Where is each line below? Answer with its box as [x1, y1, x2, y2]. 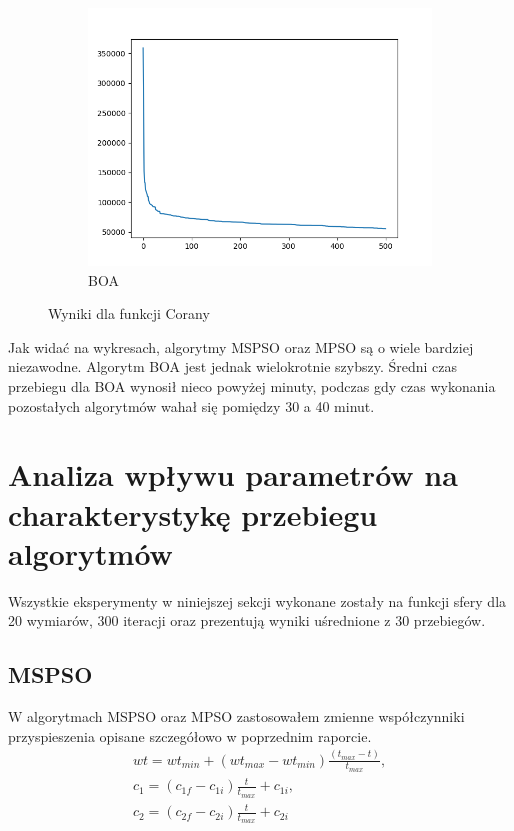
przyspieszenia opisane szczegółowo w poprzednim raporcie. [8, 725, 372, 746]
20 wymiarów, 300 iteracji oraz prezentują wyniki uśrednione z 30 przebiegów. [8, 610, 486, 631]
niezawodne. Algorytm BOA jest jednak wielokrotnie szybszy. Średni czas [8, 356, 457, 377]
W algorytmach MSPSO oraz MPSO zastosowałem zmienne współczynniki [8, 706, 465, 727]
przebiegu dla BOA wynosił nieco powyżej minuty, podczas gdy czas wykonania [8, 375, 496, 396]
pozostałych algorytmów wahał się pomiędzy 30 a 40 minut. [8, 395, 375, 416]
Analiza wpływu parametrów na [8, 454, 458, 495]
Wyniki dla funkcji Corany [48, 303, 210, 324]
